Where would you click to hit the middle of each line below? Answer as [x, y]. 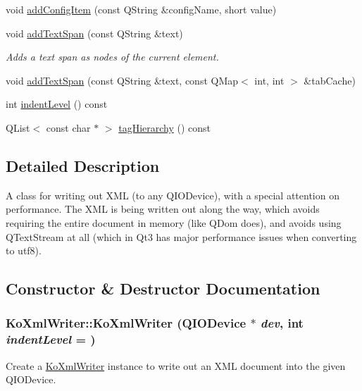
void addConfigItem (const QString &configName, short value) [141, 9]
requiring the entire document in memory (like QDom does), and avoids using [174, 222]
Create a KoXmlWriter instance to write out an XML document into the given [176, 365]
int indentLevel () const [57, 104]
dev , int [282, 323]
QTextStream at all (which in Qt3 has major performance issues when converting [181, 236]
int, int [269, 80]
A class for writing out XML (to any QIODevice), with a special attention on [173, 195]
